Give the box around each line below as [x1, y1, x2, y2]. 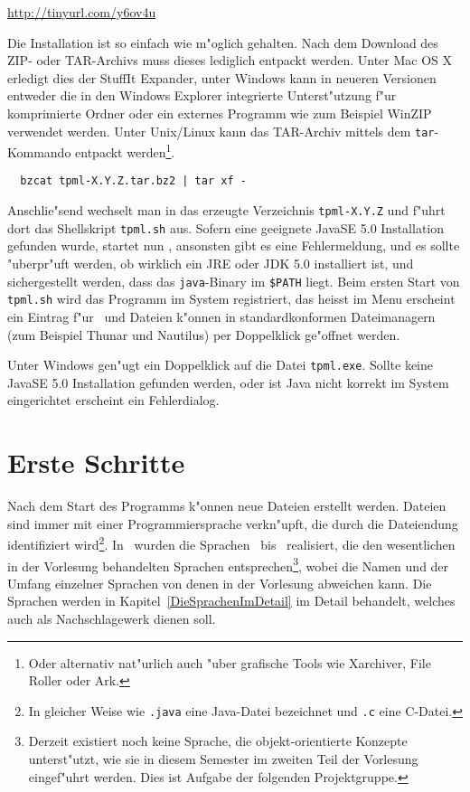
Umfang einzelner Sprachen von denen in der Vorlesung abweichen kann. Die [7, 573, 432, 592]
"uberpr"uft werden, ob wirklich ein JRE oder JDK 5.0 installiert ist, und [7, 254, 414, 273]
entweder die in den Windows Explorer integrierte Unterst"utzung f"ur [7, 86, 397, 105]
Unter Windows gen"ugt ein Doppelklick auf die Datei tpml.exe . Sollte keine [7, 355, 433, 374]
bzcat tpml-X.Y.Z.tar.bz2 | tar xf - [20, 174, 247, 188]
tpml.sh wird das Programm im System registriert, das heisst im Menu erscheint [7, 289, 456, 308]
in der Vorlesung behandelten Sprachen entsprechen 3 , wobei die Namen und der [7, 553, 449, 575]
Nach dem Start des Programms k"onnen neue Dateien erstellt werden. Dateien [7, 496, 446, 515]
